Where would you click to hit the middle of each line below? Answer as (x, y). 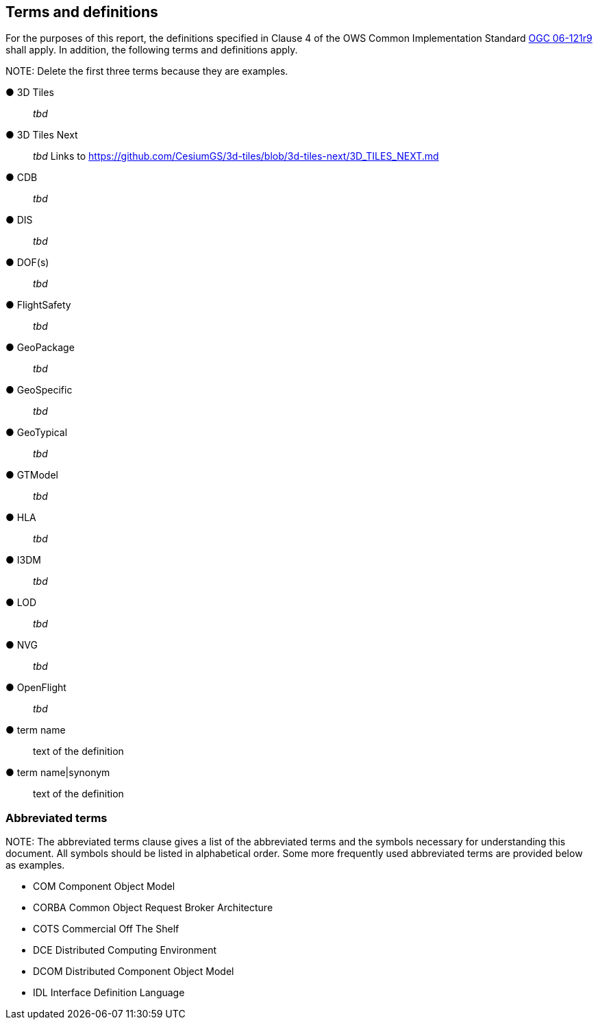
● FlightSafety (38, 305)
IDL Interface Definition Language (109, 993)
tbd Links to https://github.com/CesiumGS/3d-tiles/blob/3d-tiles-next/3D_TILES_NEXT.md (236, 156)
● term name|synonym (58, 773)
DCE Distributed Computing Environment (125, 950)
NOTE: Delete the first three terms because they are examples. (147, 71)
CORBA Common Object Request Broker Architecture (153, 908)
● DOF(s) (27, 263)
